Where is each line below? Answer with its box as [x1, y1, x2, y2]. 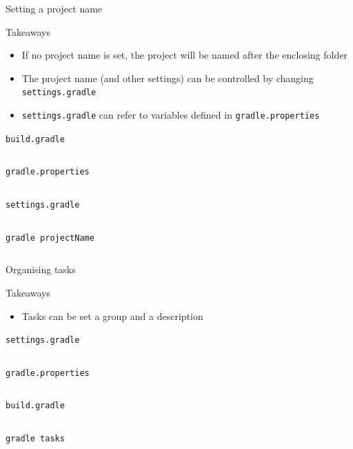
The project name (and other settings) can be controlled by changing [21, 70, 314, 85]
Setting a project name [6, 1, 103, 15]
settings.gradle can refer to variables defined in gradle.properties [21, 108, 320, 122]
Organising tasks [6, 262, 76, 277]
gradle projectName [6, 232, 94, 243]
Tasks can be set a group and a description [21, 308, 203, 323]
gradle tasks [6, 434, 65, 444]
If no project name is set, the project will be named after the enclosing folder [21, 48, 347, 62]
